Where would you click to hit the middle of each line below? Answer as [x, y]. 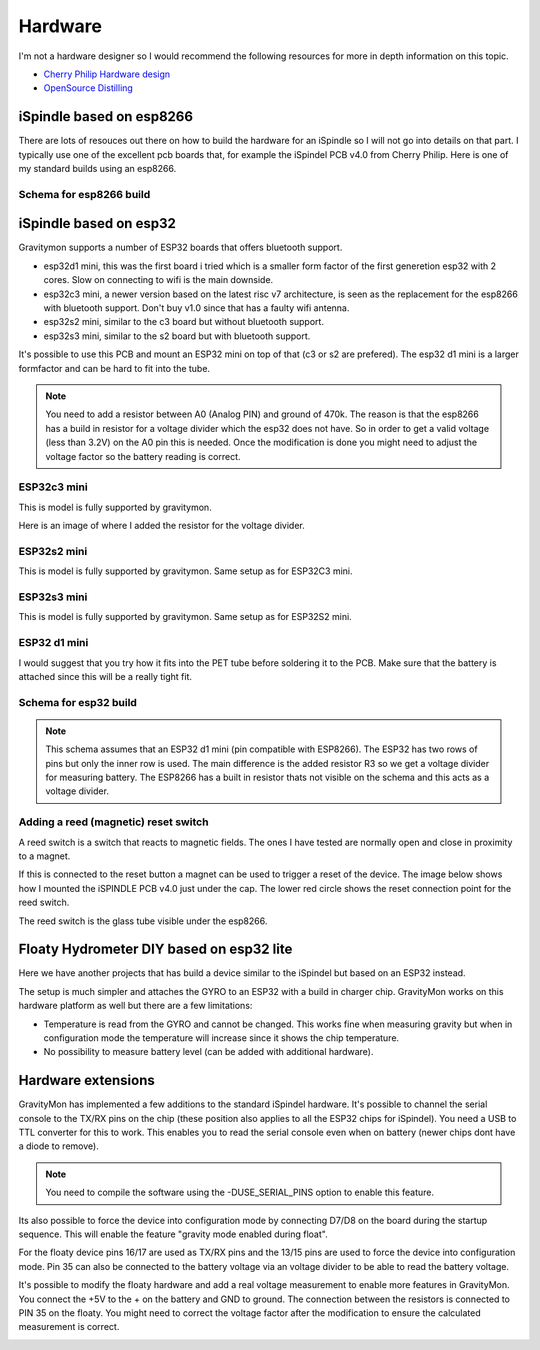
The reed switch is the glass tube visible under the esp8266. [143, 921]
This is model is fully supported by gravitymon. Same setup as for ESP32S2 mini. [185, 617]
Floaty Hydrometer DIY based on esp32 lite [155, 949]
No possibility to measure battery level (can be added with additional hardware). [208, 1052]
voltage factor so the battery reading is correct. [143, 456]
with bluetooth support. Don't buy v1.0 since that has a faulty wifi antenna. [196, 308]
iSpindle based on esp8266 [106, 116]
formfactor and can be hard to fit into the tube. [114, 368]
